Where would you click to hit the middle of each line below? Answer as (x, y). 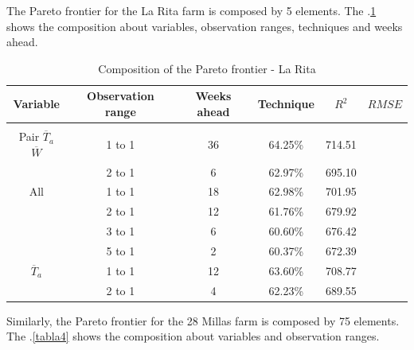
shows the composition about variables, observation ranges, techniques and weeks (205, 26)
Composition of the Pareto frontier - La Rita (207, 68)
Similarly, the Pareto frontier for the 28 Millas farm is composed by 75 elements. (203, 320)
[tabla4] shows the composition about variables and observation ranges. (206, 336)
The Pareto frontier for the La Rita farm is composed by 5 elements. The (185, 10)
